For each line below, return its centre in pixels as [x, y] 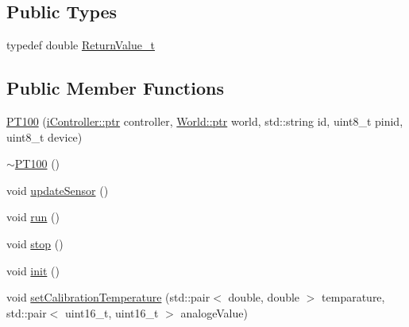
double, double [264, 297]
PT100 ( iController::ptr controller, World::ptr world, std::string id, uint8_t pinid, [205, 121]
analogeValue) [214, 312]
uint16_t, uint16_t [112, 312]
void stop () [35, 243]
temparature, [353, 297]
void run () [33, 217]
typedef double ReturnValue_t [81, 45]
